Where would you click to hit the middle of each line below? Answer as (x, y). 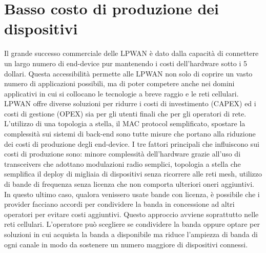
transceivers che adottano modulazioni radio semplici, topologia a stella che (122, 163)
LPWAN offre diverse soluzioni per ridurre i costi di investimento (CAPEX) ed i (130, 103)
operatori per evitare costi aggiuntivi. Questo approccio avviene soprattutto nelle (131, 214)
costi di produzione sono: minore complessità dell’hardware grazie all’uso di (122, 154)
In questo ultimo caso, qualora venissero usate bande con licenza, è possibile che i (132, 194)
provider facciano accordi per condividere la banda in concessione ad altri (119, 204)
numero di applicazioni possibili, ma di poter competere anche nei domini (119, 83)
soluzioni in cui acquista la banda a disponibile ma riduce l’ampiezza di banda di (131, 234)
